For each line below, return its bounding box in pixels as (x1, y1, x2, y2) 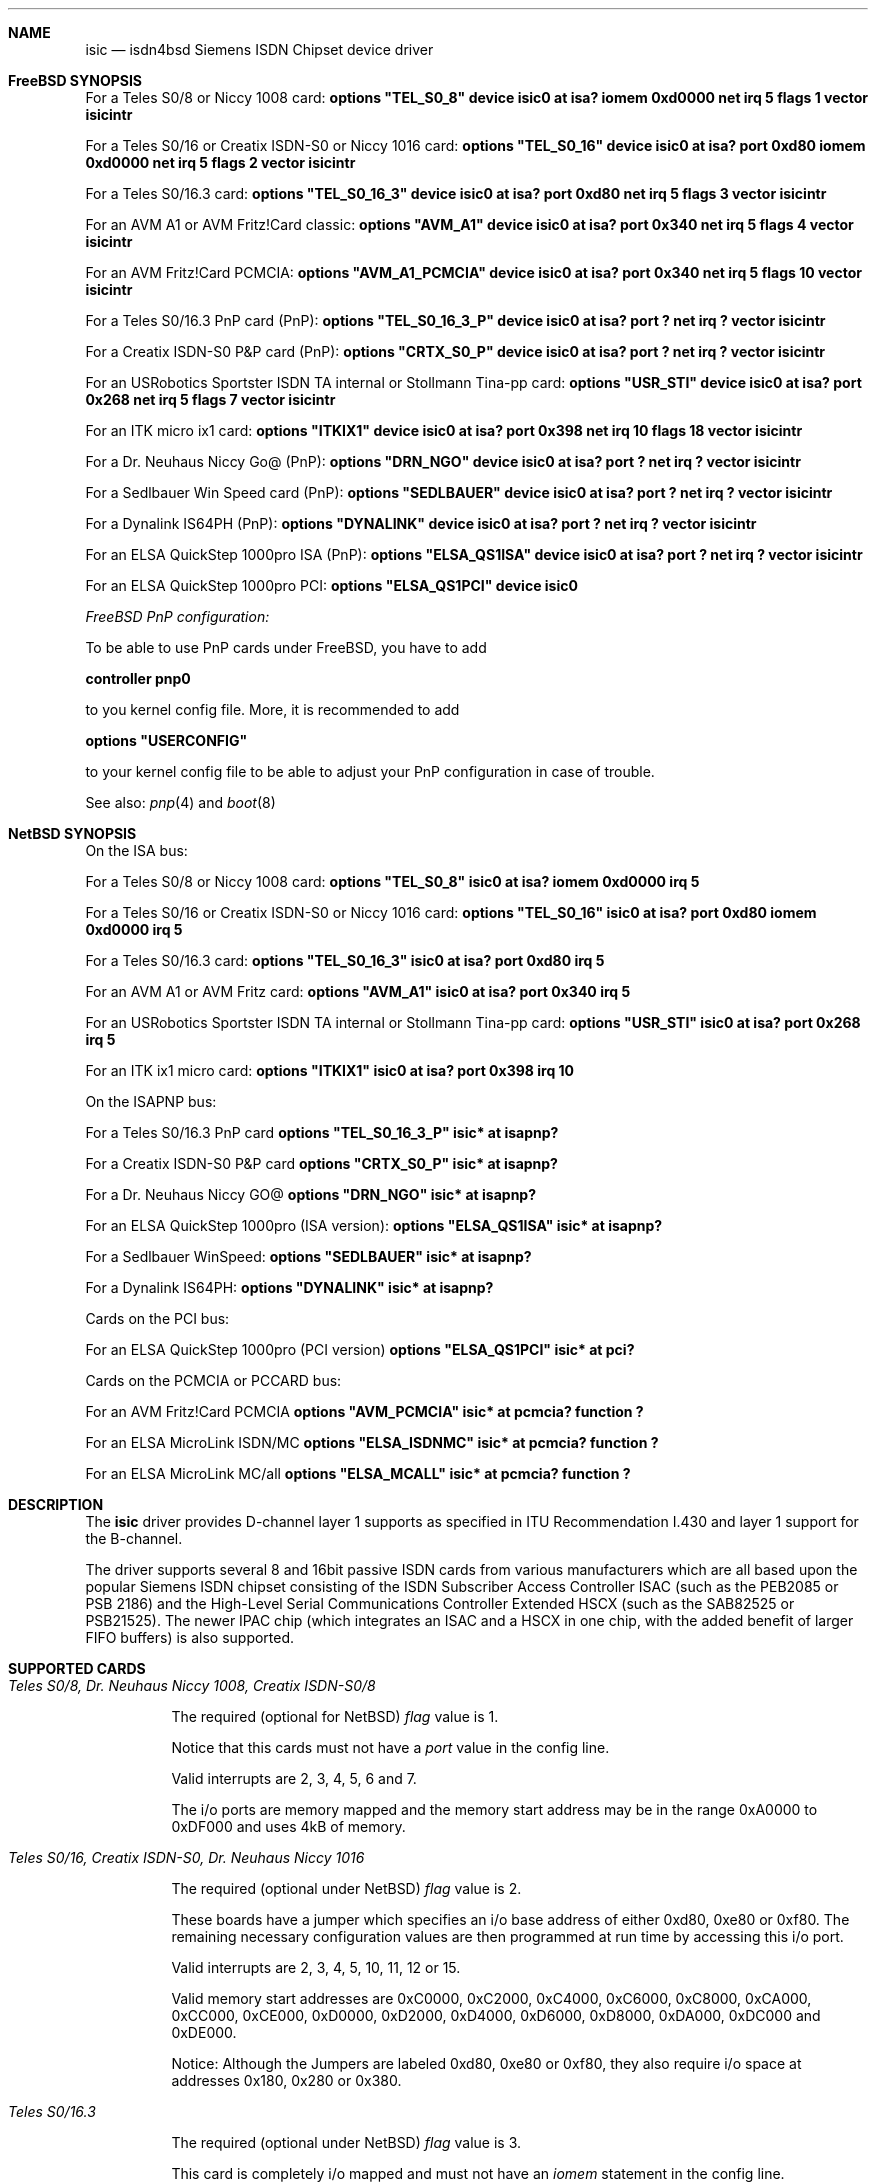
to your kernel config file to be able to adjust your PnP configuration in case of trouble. (85, 763, 655, 780)
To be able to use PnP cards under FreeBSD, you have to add (85, 639, 487, 656)
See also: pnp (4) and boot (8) (85, 794, 276, 811)
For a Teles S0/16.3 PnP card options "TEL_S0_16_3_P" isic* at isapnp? (85, 1124, 559, 1141)
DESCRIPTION (8, 1496, 104, 1513)
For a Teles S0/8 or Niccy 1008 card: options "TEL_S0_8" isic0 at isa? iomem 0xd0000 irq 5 (85, 873, 700, 890)
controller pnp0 (85, 670, 191, 687)
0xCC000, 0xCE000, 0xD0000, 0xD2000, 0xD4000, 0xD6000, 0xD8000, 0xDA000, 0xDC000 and (171, 2007, 821, 2024)
